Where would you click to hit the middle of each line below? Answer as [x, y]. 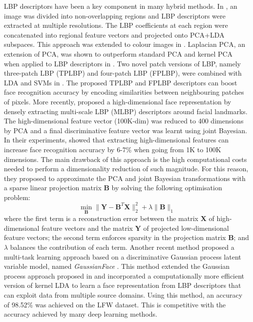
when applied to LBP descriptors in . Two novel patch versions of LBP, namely [122, 63]
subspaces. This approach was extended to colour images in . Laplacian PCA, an [125, 44]
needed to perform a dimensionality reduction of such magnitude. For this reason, [126, 169]
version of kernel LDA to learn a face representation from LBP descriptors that [123, 285]
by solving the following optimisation [167, 188]
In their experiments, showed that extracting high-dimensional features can [116, 140]
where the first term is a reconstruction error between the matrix [101, 218]
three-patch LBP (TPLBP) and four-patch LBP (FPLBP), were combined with [123, 73]
